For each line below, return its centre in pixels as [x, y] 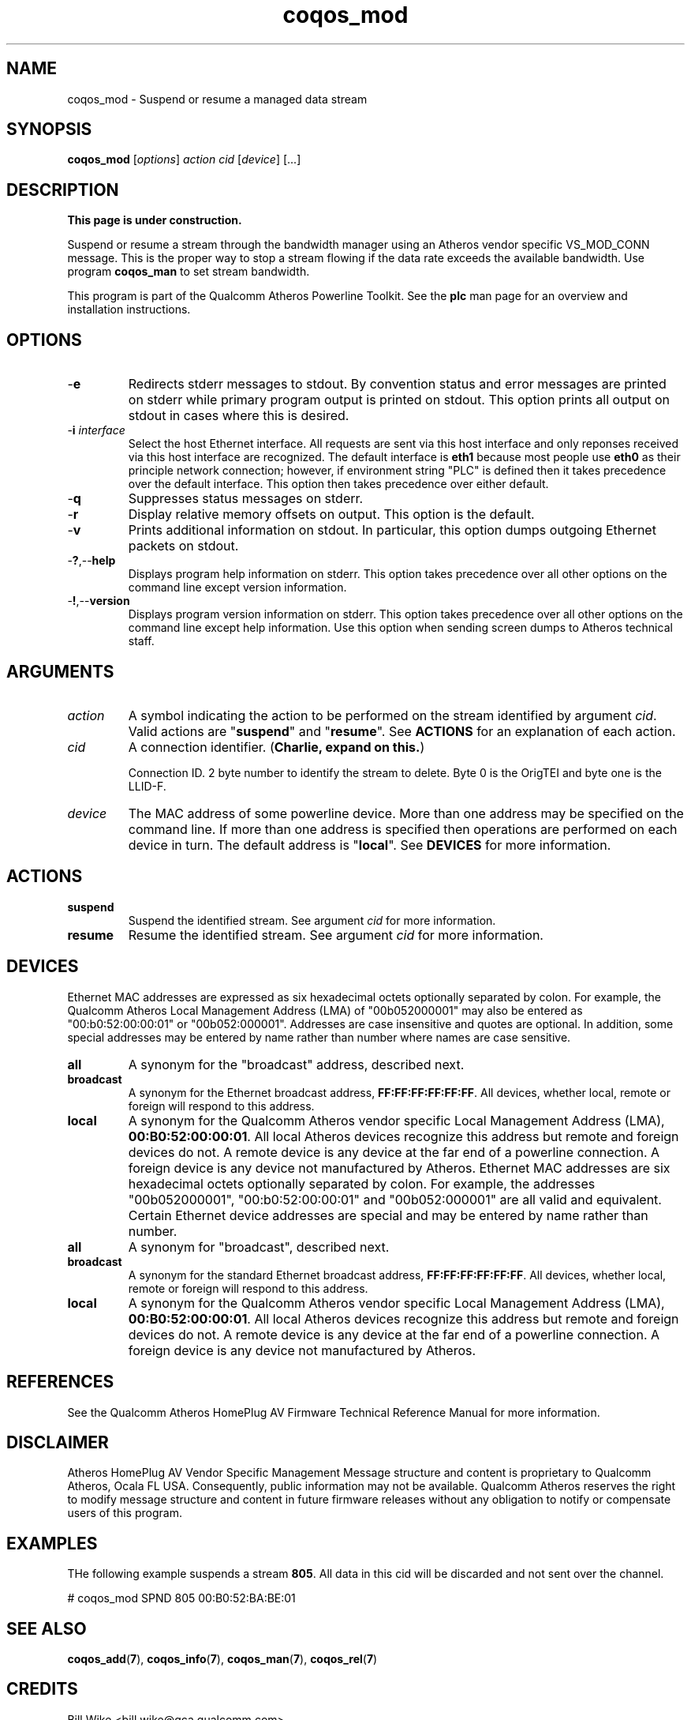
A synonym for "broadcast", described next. [259, 1247]
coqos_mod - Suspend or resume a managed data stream [217, 99]
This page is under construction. [155, 220]
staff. [141, 641]
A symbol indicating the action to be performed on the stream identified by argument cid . [392, 715]
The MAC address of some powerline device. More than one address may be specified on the [406, 813]
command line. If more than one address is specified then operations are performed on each [403, 829]
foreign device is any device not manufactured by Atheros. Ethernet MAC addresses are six [399, 1168]
